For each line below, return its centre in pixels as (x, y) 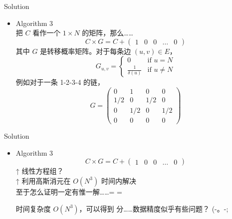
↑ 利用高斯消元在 (43, 180)
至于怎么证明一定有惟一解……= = (69, 191)
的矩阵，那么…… (108, 33)
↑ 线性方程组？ (40, 171)
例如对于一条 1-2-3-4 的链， (60, 82)
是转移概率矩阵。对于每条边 (86, 51)
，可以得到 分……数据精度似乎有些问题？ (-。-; (154, 208)
